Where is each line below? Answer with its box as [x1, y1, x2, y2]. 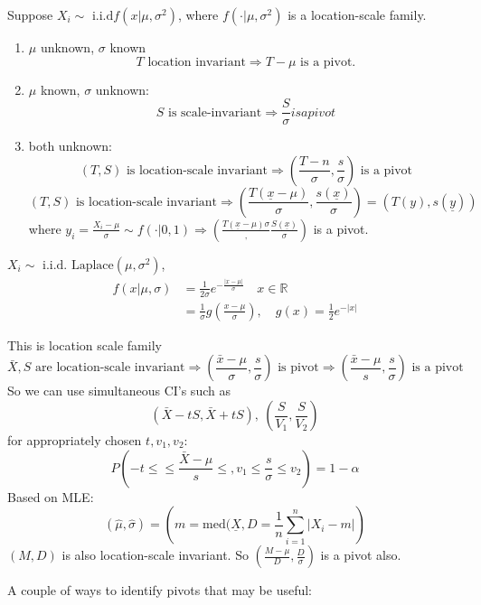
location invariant [147, 55, 246, 69]
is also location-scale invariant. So [61, 545, 249, 564]
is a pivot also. [320, 545, 401, 564]
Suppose [7, 5, 53, 23]
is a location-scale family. [288, 5, 427, 23]
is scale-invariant [168, 106, 262, 119]
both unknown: [28, 136, 113, 155]
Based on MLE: [7, 487, 94, 506]
